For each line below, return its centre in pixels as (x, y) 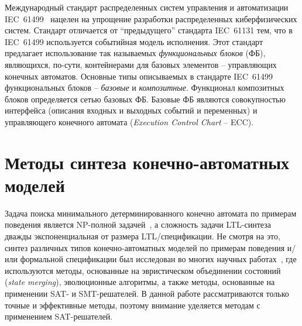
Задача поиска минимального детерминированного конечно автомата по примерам (151, 213)
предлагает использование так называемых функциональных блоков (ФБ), (135, 53)
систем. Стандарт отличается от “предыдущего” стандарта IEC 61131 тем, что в (149, 30)
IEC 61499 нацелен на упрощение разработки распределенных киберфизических (151, 18)
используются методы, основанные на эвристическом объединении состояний (143, 270)
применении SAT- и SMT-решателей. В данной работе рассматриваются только (147, 293)
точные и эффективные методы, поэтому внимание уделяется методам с (133, 305)
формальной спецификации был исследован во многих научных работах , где (158, 259)
